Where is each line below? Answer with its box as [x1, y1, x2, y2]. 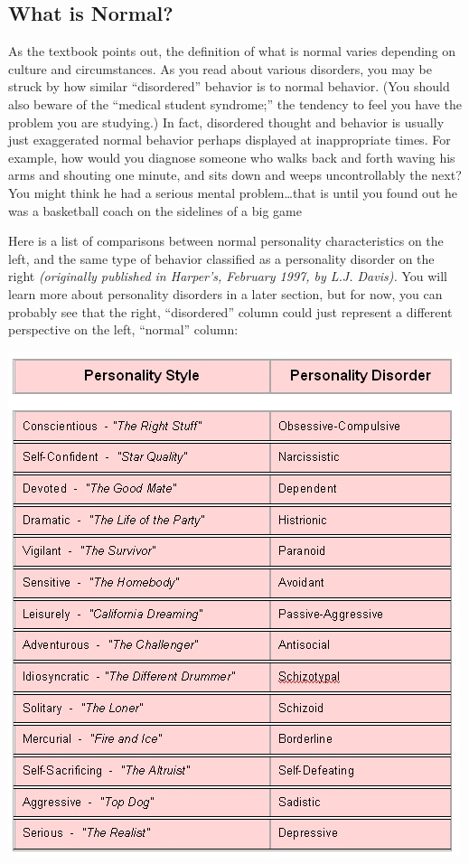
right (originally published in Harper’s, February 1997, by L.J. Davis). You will [8, 267, 447, 286]
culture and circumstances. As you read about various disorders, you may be [8, 59, 432, 78]
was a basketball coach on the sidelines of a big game [8, 201, 302, 220]
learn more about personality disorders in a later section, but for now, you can [8, 284, 443, 303]
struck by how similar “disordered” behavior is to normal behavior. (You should [8, 77, 450, 96]
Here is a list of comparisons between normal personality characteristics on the [8, 231, 444, 250]
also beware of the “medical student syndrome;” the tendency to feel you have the [8, 94, 462, 113]
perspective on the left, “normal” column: [8, 320, 239, 339]
